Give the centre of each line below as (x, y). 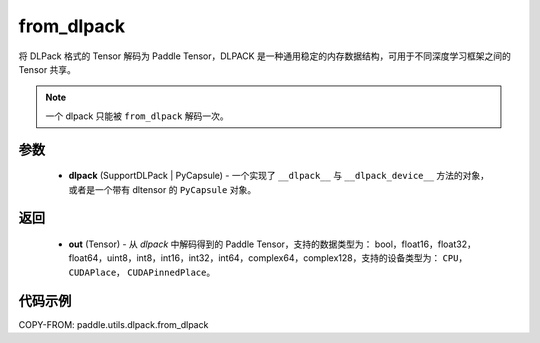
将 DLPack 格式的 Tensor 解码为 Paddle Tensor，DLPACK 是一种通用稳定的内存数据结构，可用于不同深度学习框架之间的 (265, 56)
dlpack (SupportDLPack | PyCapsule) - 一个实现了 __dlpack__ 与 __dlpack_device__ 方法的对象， (279, 176)
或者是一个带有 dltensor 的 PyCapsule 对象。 (162, 189)
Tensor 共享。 (47, 69)
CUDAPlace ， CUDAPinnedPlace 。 (142, 272)
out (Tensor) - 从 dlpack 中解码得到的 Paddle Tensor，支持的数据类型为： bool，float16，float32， (272, 244)
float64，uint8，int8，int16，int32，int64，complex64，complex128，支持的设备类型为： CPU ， (268, 258)
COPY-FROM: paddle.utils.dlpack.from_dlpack (113, 324)
